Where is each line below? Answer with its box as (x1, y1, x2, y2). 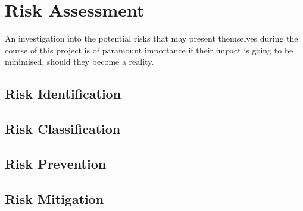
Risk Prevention (5, 154, 107, 172)
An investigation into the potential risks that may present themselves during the (5, 32, 298, 45)
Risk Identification (5, 84, 121, 103)
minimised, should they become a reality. (5, 55, 154, 68)
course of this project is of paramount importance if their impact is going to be (5, 43, 293, 56)
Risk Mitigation (5, 189, 104, 207)
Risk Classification (5, 119, 121, 138)
